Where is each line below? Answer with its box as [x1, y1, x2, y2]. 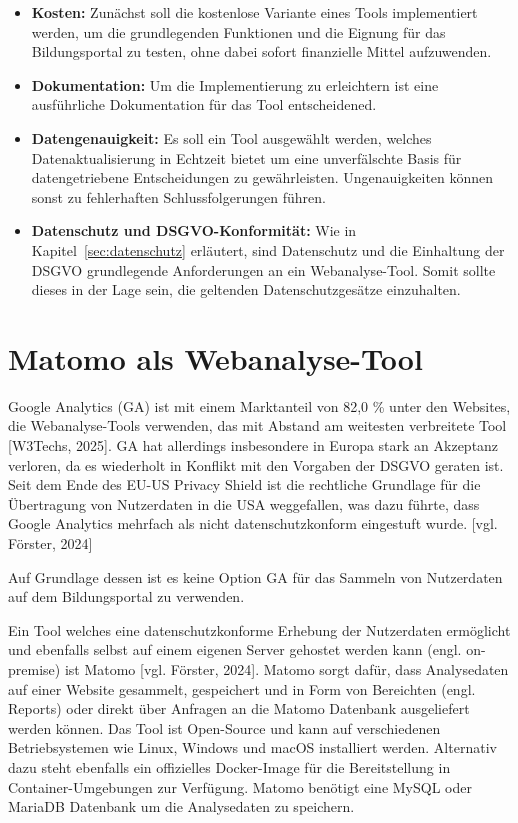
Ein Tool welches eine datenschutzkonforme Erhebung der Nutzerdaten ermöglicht [8, 619, 511, 640]
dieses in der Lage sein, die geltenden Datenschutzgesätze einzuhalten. [31, 279, 461, 300]
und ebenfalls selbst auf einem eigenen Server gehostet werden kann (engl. [8, 639, 462, 660]
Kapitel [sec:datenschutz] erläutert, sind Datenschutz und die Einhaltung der [31, 239, 505, 260]
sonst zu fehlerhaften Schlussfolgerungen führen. [31, 186, 326, 207]
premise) [8, 658, 61, 679]
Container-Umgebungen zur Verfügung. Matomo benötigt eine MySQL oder [8, 776, 472, 797]
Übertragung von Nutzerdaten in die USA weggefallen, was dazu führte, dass [8, 493, 480, 514]
